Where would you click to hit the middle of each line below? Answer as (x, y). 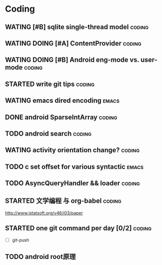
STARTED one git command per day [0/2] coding (78, 228)
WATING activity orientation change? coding (72, 150)
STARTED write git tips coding (50, 84)
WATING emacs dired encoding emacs (62, 101)
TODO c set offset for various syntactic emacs (74, 167)
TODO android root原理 (40, 257)
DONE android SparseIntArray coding (61, 117)
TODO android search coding (48, 133)
